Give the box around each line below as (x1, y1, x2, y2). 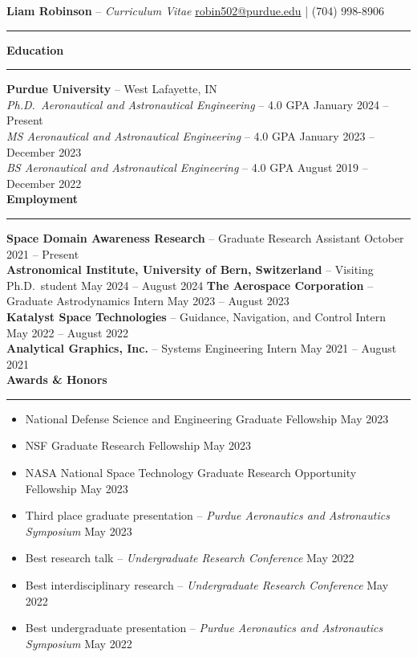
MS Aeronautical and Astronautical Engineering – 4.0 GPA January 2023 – (6, 127, 375, 144)
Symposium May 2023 (25, 522, 132, 539)
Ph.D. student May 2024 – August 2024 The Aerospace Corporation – (6, 276, 374, 293)
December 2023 (6, 143, 82, 160)
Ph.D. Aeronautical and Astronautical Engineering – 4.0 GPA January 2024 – (6, 96, 389, 112)
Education (6, 41, 64, 58)
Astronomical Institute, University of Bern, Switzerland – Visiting (6, 261, 374, 278)
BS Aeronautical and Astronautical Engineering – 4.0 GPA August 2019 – (6, 159, 368, 176)
